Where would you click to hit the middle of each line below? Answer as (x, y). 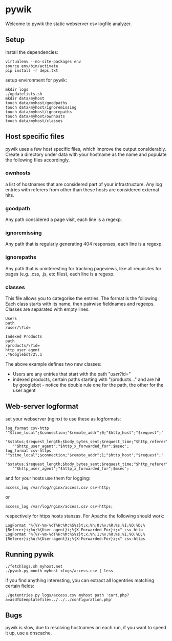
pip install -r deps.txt (32, 70)
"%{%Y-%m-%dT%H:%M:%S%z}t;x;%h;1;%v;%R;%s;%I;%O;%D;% (87, 534)
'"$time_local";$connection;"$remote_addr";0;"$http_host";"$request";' (84, 433)
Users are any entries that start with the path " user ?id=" (72, 374)
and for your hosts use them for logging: (48, 478)
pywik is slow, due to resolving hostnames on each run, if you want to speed (86, 628)
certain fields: (20, 586)
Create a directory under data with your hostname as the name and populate (86, 154)
